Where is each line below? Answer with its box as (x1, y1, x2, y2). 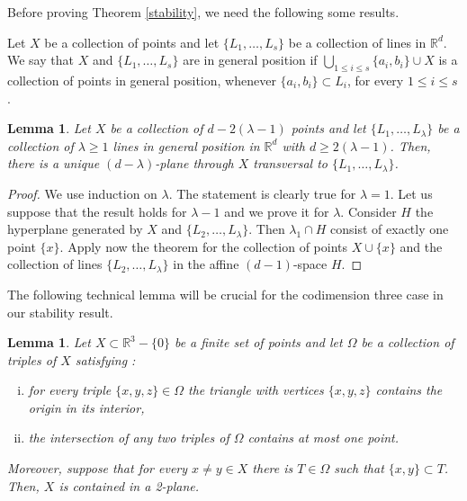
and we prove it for (224, 201, 329, 220)
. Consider (340, 201, 397, 220)
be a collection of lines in (288, 32, 427, 51)
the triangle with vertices (188, 380, 324, 399)
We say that (7, 50, 74, 69)
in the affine (173, 255, 239, 273)
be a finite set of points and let (174, 333, 343, 352)
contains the (375, 380, 443, 399)
